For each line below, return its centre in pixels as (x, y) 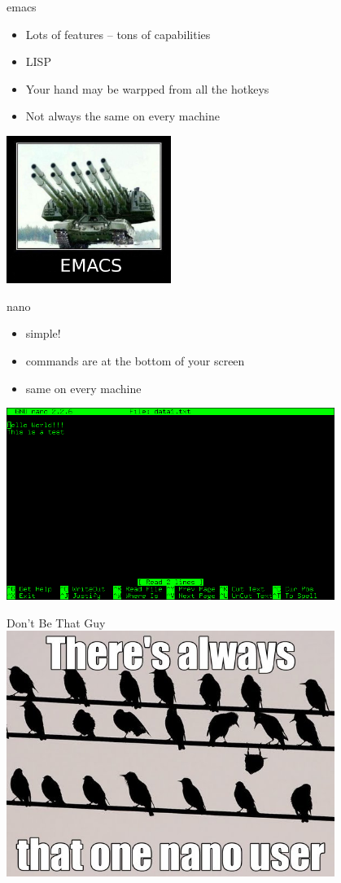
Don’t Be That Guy (56, 622)
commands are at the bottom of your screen (135, 361)
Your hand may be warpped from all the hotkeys (147, 88)
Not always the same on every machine (122, 116)
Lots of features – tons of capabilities (118, 34)
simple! (43, 333)
